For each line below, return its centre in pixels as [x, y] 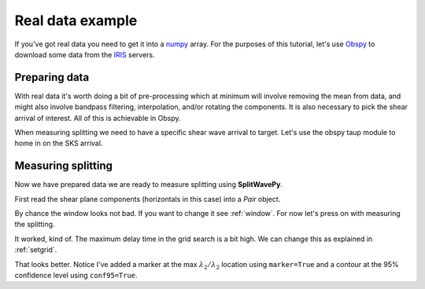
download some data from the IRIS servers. [85, 54]
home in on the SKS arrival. [59, 143]
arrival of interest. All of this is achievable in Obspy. [98, 118]
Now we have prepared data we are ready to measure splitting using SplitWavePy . [149, 185]
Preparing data [52, 77]
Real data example [76, 20]
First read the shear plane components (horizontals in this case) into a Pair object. [148, 199]
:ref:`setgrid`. [36, 250]
